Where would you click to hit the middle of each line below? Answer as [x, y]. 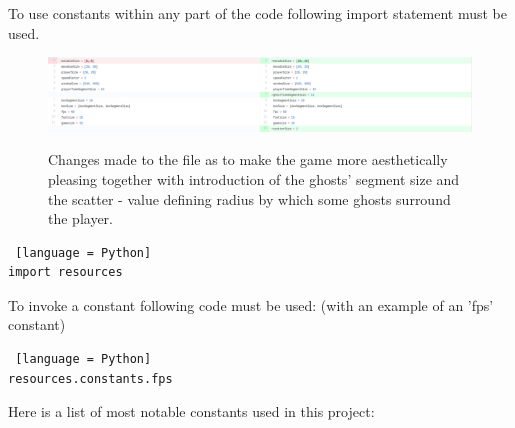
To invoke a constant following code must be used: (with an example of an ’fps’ [251, 304]
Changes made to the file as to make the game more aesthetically [248, 159]
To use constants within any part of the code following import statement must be [257, 13]
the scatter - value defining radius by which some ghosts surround [249, 198]
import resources [65, 272]
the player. [80, 218]
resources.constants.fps [90, 378]
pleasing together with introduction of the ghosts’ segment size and [254, 178]
